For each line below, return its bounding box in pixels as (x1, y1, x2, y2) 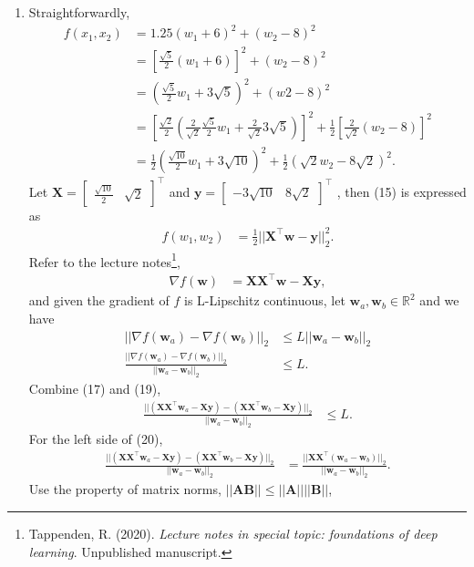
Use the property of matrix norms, (28, 479, 222, 499)
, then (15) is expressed (336, 181, 467, 201)
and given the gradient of (28, 291, 170, 310)
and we (419, 291, 459, 310)
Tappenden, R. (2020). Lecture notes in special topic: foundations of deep (28, 524, 438, 543)
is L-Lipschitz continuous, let (184, 291, 345, 310)
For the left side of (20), (28, 429, 163, 448)
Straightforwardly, (28, 3, 130, 21)
